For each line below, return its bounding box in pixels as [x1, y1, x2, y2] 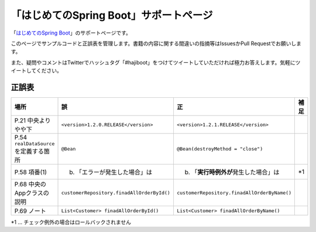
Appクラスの [14, 189, 50, 197]
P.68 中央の [14, 180, 46, 189]
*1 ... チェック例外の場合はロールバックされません [11, 219, 132, 226]
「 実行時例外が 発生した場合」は [191, 168, 280, 176]
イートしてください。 [11, 67, 63, 74]
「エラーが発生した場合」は [75, 168, 152, 176]
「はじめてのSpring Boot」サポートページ [11, 9, 213, 22]
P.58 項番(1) [14, 168, 47, 176]
